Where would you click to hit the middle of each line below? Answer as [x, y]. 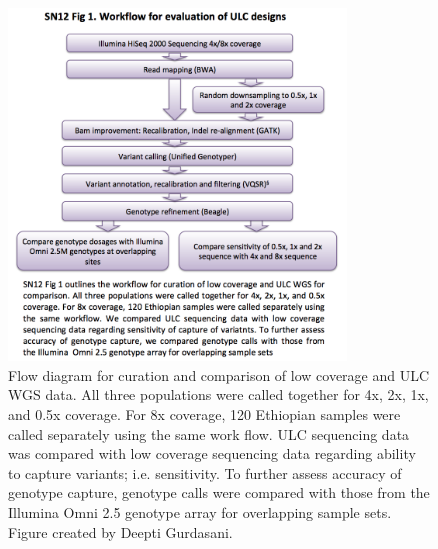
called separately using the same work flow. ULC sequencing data [209, 433]
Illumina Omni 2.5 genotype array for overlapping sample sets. [200, 511]
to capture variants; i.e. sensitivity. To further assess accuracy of [205, 472]
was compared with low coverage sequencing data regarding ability [212, 453]
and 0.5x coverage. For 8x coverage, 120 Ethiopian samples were [204, 413]
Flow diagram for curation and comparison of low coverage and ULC [219, 374]
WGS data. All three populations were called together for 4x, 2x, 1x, [218, 394]
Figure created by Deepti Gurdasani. [120, 531]
